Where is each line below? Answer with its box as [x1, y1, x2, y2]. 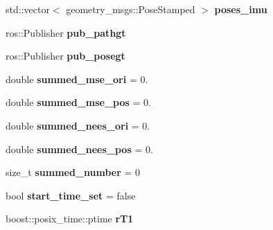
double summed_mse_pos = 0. [6, 95, 151, 109]
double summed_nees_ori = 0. [6, 118, 150, 132]
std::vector [6, 2, 50, 16]
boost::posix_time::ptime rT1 [6, 211, 134, 226]
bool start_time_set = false [6, 188, 136, 202]
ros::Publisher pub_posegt [6, 48, 125, 63]
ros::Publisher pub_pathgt [6, 25, 126, 39]
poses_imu [214, 2, 267, 16]
